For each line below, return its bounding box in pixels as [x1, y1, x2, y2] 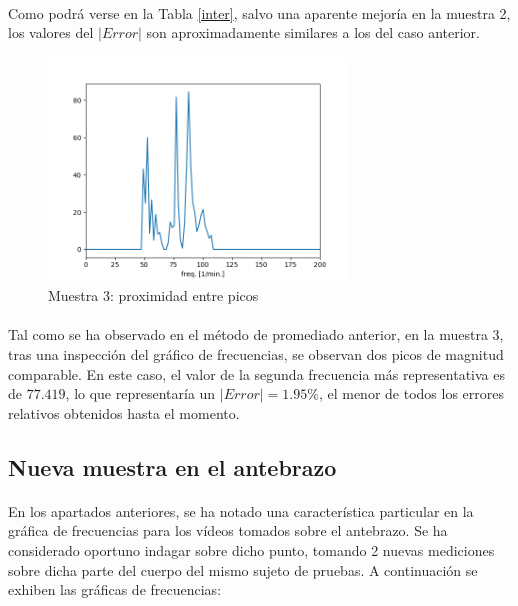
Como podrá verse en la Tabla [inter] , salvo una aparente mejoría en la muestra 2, [8, 2, 511, 23]
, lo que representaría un [65, 383, 216, 404]
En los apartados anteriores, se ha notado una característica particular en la [8, 500, 474, 521]
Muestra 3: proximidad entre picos [48, 285, 259, 306]
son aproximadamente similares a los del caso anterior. [146, 22, 480, 43]
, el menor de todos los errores [318, 383, 505, 404]
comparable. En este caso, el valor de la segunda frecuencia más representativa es [8, 363, 505, 384]
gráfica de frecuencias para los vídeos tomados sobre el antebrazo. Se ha [8, 520, 448, 541]
